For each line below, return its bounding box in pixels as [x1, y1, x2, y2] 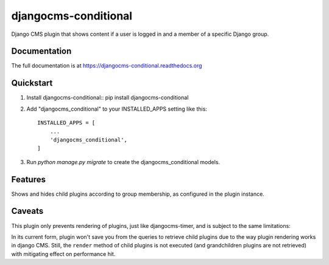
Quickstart [11, 78, 53, 88]
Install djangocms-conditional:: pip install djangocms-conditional [26, 94, 189, 102]
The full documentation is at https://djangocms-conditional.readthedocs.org [11, 62, 202, 69]
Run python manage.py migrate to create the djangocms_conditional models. [26, 158, 221, 165]
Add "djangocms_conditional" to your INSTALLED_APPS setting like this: [26, 105, 207, 112]
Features [11, 174, 46, 185]
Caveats [11, 206, 44, 216]
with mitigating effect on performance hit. [11, 250, 116, 258]
